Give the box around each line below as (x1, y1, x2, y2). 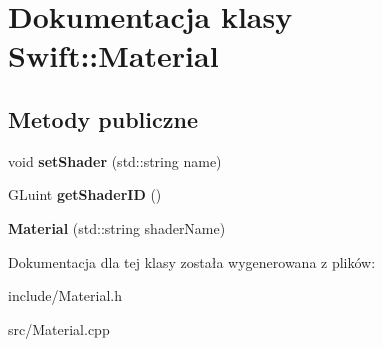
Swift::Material (8, 35, 219, 76)
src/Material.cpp (8, 318, 110, 339)
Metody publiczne (8, 103, 198, 134)
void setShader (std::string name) (8, 150, 222, 171)
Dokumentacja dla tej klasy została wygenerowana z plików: (8, 251, 376, 272)
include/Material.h (8, 285, 123, 306)
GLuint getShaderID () (8, 184, 162, 205)
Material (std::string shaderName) (8, 217, 226, 238)
